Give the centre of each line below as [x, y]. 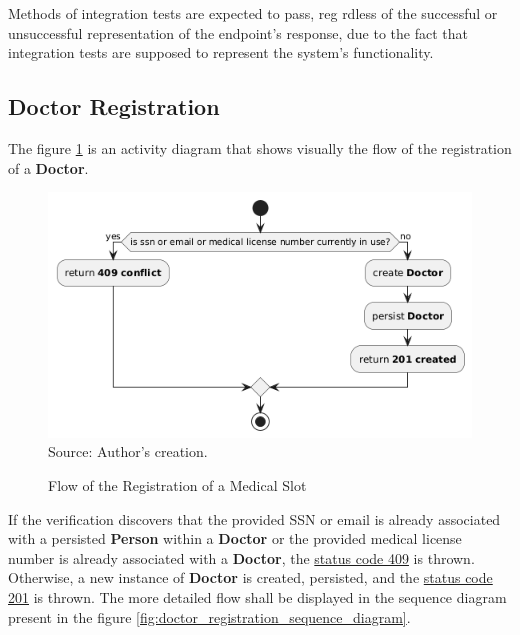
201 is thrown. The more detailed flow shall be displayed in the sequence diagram [257, 596]
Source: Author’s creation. [128, 451]
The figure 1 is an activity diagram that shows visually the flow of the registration [260, 147]
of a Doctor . [48, 167]
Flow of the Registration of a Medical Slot [177, 484]
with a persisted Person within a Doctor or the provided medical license [235, 538]
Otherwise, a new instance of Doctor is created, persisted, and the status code [250, 577]
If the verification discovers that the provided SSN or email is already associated [254, 518]
